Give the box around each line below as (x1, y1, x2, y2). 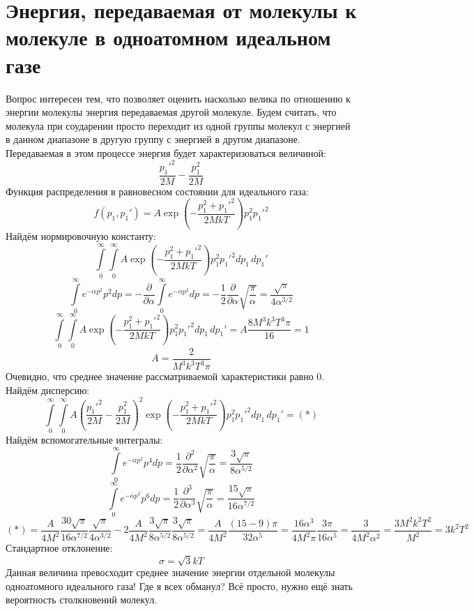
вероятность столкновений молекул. (6, 592, 158, 607)
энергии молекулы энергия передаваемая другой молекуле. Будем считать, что (6, 105, 337, 119)
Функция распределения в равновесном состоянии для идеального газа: (6, 183, 309, 198)
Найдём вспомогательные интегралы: (6, 432, 163, 447)
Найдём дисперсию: (6, 382, 90, 397)
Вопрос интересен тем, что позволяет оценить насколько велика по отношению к (6, 91, 351, 105)
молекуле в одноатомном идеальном (6, 23, 331, 52)
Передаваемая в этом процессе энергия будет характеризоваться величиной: (6, 145, 326, 160)
